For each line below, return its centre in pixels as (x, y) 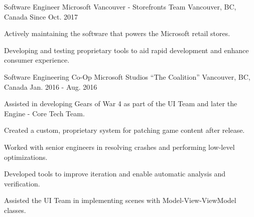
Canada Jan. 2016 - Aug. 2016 (51, 86)
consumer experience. (37, 60)
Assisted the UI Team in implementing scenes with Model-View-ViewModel (120, 200)
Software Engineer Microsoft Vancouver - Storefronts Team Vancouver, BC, (120, 7)
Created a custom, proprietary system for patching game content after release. (124, 130)
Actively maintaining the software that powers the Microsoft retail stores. (117, 33)
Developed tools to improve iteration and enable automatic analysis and (115, 174)
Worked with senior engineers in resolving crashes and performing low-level (119, 147)
